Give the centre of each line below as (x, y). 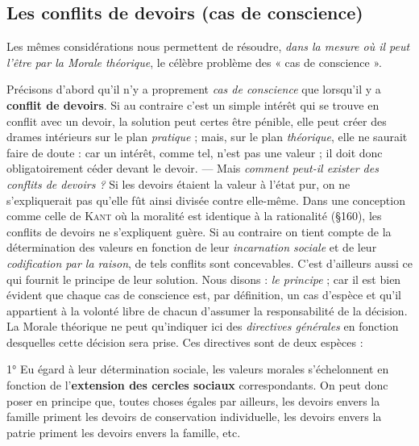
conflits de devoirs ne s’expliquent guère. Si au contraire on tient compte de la (199, 231)
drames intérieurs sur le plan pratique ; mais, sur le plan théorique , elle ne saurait (207, 137)
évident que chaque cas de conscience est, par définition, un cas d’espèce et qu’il (204, 295)
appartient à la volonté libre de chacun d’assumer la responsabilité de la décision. (207, 310)
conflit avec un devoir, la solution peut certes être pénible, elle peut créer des (197, 121)
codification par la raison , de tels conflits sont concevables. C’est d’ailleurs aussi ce (209, 263)
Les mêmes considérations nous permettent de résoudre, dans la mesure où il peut (208, 46)
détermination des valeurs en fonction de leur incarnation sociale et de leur (192, 247)
